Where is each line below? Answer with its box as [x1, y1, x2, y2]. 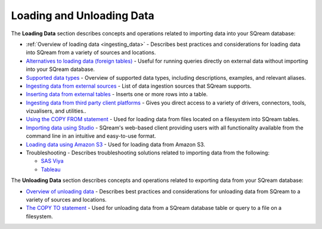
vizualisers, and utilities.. [26, 107, 86, 114]
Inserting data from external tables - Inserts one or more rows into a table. [26, 91, 208, 98]
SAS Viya [41, 157, 64, 165]
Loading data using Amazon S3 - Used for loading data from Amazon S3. [26, 141, 206, 148]
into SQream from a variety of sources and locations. [26, 49, 156, 56]
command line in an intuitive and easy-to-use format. [26, 132, 156, 140]
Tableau [41, 166, 61, 173]
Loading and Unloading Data [11, 9, 154, 22]
